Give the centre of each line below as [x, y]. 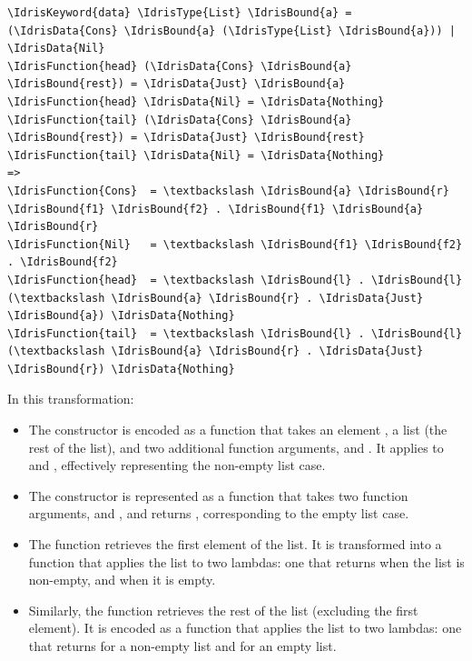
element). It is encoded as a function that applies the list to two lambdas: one [245, 628]
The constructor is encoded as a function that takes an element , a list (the [238, 430]
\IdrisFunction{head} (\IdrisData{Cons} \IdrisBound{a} [180, 66]
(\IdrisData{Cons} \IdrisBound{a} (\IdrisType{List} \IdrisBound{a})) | [231, 30]
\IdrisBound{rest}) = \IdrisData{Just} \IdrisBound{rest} [186, 138]
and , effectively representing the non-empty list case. [177, 465]
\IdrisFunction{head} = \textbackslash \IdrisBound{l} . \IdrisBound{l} [235, 280]
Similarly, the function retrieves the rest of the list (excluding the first [223, 610]
